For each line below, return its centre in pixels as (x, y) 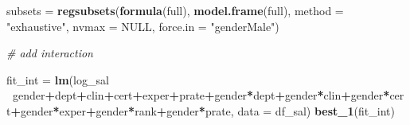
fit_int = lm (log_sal (58, 79)
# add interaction (50, 53)
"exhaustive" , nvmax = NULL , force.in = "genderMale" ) (143, 26)
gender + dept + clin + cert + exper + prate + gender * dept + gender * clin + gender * (201, 95)
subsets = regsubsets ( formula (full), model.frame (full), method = (175, 10)
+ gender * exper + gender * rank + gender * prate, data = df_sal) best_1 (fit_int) (203, 110)
